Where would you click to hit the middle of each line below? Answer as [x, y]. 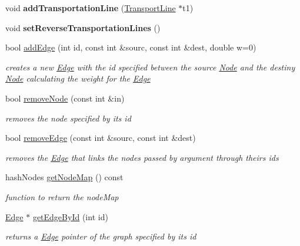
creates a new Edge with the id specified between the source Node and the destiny [150, 67]
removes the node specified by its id [68, 118]
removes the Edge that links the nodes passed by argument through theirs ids [142, 157]
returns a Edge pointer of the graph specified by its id [101, 236]
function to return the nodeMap [62, 196]
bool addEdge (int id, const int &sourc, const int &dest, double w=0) [131, 47]
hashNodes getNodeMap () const [64, 177]
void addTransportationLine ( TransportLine [91, 8]
